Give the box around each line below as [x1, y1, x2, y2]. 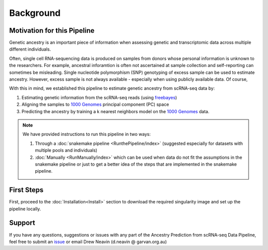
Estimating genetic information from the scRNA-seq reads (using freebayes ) [21, 94, 177, 100]
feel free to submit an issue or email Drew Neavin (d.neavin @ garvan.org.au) [9, 239, 167, 245]
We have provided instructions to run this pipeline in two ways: [22, 131, 151, 137]
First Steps [9, 186, 44, 194]
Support [9, 219, 35, 227]
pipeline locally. [9, 206, 41, 212]
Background [9, 7, 61, 18]
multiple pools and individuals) [35, 147, 98, 153]
